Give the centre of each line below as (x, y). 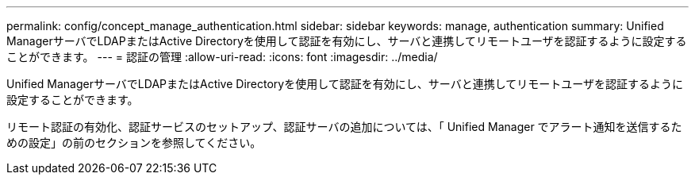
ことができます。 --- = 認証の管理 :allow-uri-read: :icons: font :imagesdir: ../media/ (222, 57)
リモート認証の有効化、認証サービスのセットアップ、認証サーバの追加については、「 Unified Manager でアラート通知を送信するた (344, 127)
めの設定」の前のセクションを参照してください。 (134, 142)
